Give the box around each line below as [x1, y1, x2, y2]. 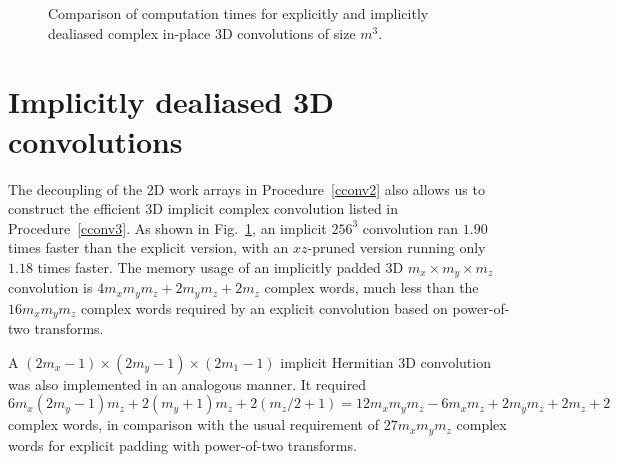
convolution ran [362, 217, 459, 238]
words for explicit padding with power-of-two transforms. [8, 434, 357, 455]
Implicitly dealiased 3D [8, 81, 334, 122]
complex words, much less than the [264, 277, 479, 298]
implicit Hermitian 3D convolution [280, 351, 491, 372]
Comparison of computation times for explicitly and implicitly [48, 3, 429, 23]
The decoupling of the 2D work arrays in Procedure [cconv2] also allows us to [8, 178, 485, 199]
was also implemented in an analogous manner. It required [8, 373, 367, 394]
